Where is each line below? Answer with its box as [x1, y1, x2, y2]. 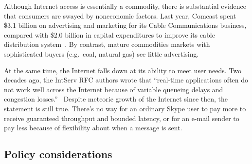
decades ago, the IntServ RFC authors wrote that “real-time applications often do [4, 75, 249, 85]
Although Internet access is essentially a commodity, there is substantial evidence [4, 1, 247, 11]
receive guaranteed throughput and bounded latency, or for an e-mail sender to [4, 113, 239, 123]
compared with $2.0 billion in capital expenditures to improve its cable [4, 29, 215, 40]
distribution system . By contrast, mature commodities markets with [4, 39, 210, 49]
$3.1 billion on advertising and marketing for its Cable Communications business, [4, 20, 247, 30]
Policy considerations [4, 146, 112, 162]
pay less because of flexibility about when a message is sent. [4, 123, 182, 133]
